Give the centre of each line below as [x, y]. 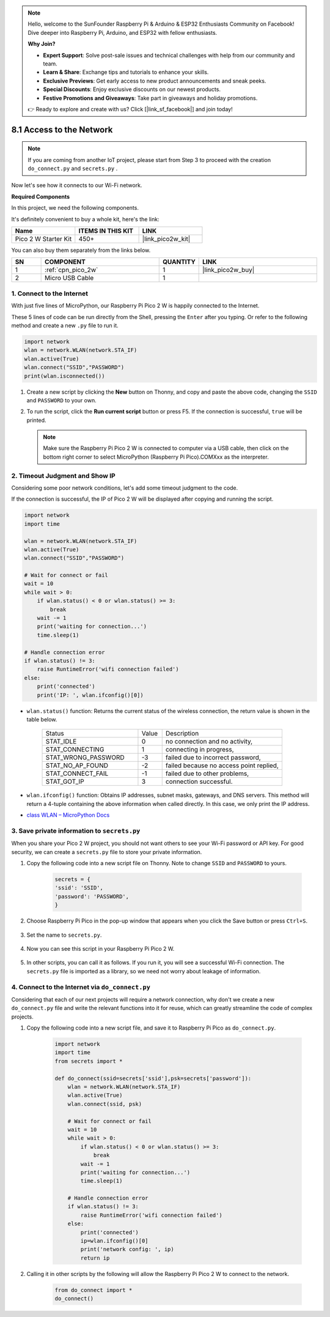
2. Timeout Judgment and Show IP [63, 476]
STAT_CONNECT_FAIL [77, 773]
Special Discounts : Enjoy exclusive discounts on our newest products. [132, 89]
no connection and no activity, [209, 742]
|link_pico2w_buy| [229, 270]
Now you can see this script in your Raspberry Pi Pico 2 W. [101, 948]
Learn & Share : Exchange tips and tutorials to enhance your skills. [126, 72]
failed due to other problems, [207, 773]
